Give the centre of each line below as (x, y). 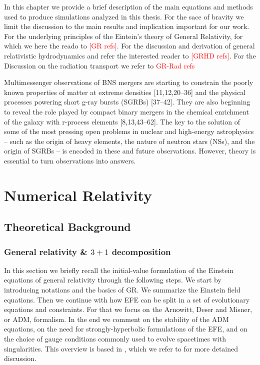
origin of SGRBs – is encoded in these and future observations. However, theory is (130, 151)
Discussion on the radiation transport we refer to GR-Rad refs (99, 65)
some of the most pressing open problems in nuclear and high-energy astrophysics (129, 131)
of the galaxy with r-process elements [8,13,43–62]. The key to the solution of (122, 121)
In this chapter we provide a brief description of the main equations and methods (128, 6)
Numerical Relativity (78, 195)
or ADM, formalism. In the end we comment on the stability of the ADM (116, 319)
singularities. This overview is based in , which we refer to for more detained (121, 348)
